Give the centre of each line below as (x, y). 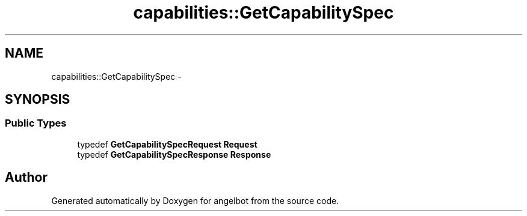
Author (26, 178)
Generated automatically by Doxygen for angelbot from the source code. (195, 200)
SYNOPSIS (38, 100)
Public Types (36, 123)
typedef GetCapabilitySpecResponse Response (174, 154)
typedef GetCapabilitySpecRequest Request (167, 144)
